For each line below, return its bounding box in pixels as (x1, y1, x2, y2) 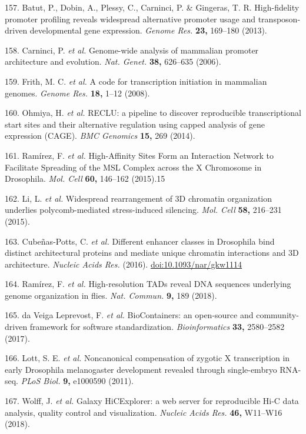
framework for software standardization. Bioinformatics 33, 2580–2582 (29, 321, 285, 333)
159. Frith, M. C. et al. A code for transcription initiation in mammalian (5, 75, 267, 87)
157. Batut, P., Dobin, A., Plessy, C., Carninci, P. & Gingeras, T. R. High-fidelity (5, 1, 300, 13)
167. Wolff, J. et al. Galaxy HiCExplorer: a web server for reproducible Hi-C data (5, 395, 299, 407)
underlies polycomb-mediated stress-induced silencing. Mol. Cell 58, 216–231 (5, 203, 282, 216)
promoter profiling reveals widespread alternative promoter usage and (5, 12, 256, 25)
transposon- (258, 12, 301, 25)
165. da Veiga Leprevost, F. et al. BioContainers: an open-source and (5, 309, 254, 321)
